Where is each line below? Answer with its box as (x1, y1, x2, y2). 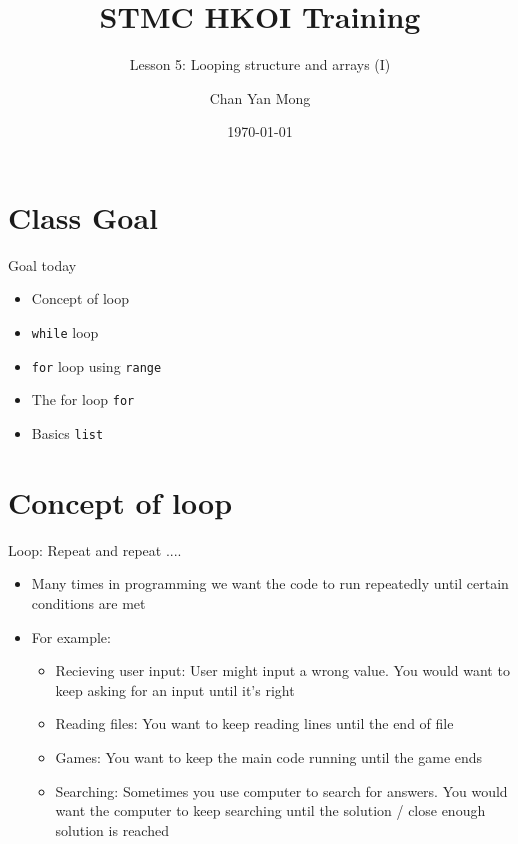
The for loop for (31, 389, 135, 410)
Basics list (31, 423, 104, 443)
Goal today (8, 254, 77, 275)
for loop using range (31, 355, 162, 376)
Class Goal (8, 196, 158, 237)
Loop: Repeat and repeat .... (8, 539, 182, 560)
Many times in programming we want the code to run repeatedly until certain (31, 573, 509, 594)
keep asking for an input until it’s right (55, 679, 295, 700)
